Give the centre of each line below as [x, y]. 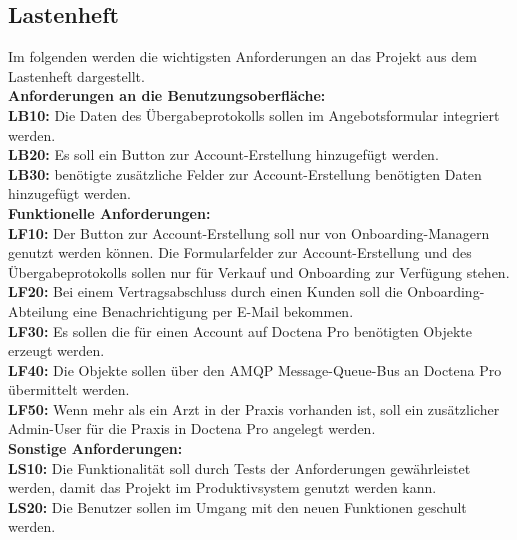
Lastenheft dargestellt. [76, 75]
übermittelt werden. [69, 389]
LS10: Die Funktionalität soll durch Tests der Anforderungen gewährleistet [239, 467]
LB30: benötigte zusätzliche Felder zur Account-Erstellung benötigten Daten [245, 173]
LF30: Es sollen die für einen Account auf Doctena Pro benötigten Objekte [240, 330]
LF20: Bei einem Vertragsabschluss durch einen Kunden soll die [205, 291]
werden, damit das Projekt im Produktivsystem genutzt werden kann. [222, 487]
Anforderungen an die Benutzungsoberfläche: [167, 95]
